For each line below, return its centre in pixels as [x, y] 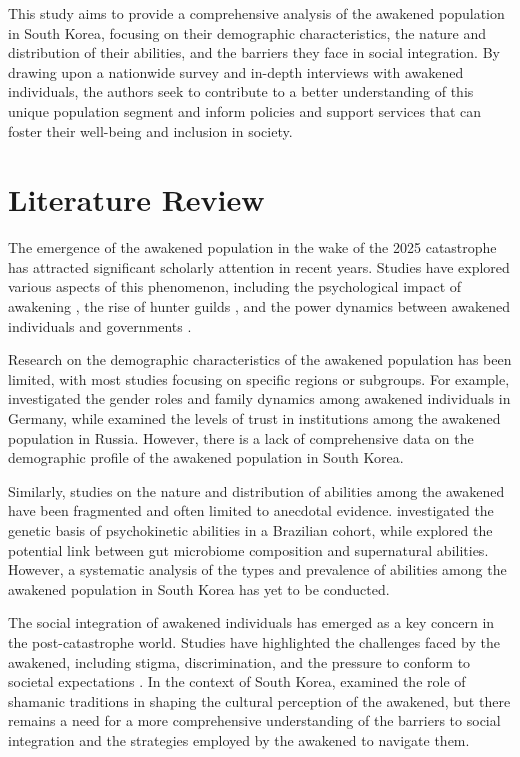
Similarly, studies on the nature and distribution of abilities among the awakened [256, 490]
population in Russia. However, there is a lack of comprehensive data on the [241, 437]
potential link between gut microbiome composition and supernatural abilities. [248, 549]
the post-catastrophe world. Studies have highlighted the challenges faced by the [254, 641]
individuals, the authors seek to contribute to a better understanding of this [241, 91]
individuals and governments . [100, 325]
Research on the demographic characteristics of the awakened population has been [260, 359]
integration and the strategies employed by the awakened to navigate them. [239, 739]
